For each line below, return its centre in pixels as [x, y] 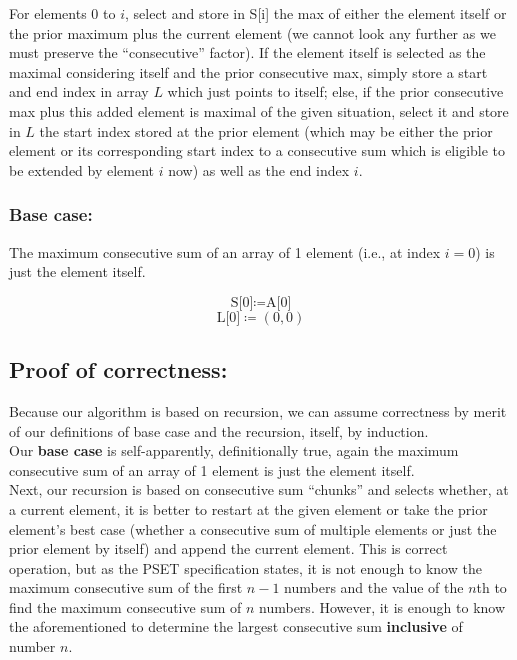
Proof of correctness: [118, 369]
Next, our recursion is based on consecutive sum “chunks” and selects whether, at [259, 489]
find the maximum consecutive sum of [125, 606]
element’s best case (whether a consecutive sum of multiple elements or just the [253, 528]
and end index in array [79, 91]
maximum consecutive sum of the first [126, 587]
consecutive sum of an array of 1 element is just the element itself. [212, 469]
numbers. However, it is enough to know [382, 606]
